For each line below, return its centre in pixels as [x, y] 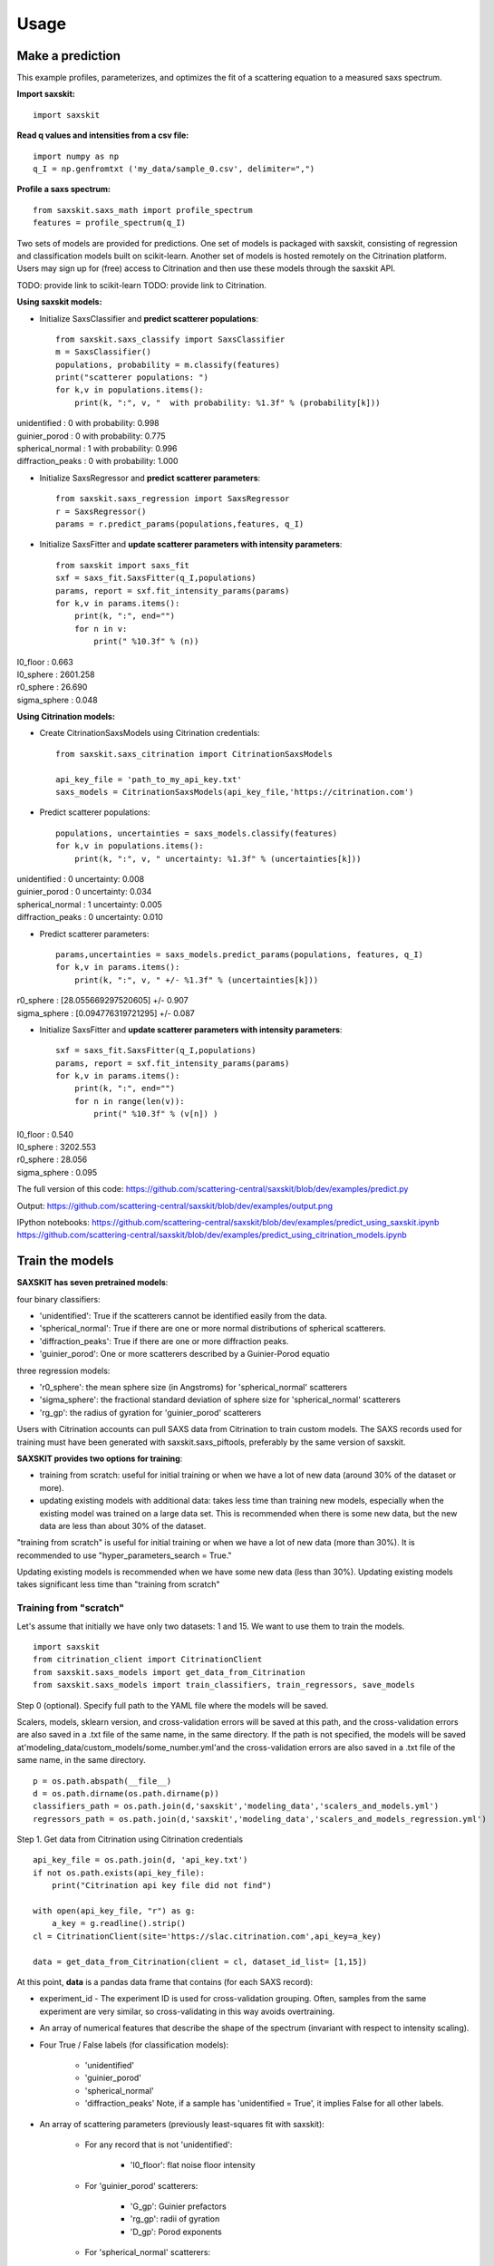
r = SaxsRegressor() [101, 511]
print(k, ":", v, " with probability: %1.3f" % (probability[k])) [227, 402]
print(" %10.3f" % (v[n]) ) [156, 1114]
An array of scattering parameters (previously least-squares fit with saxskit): [182, 2124]
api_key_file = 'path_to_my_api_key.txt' [149, 779]
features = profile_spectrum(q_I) [109, 223]
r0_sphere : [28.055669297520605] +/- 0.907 [103, 1001]
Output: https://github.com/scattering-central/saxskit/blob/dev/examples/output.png [175, 1206]
